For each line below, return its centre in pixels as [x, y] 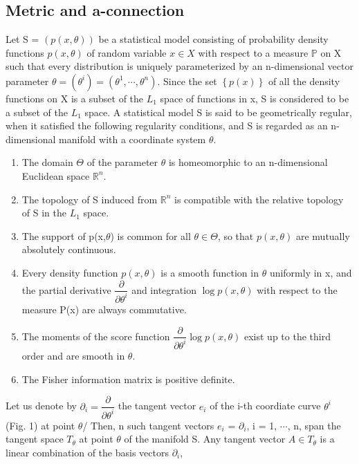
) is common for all [150, 235]
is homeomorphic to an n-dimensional [248, 162]
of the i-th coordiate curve [265, 406]
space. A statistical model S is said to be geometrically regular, [218, 112]
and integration [164, 289]
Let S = [22, 39]
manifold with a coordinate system [132, 139]
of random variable [127, 52]
